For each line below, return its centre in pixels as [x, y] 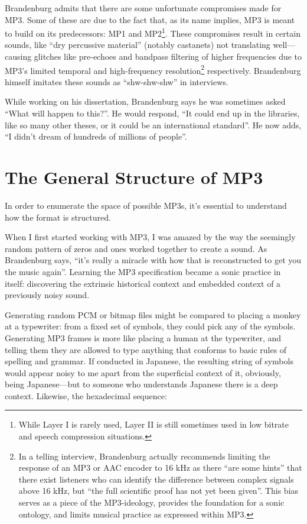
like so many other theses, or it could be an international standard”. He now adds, [153, 124]
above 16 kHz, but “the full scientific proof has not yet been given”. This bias [159, 491]
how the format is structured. [58, 217]
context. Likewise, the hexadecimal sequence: [86, 395]
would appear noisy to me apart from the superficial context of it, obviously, [143, 372]
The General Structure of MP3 [134, 177]
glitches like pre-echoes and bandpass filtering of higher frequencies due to [168, 56]
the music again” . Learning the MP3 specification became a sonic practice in [143, 271]
